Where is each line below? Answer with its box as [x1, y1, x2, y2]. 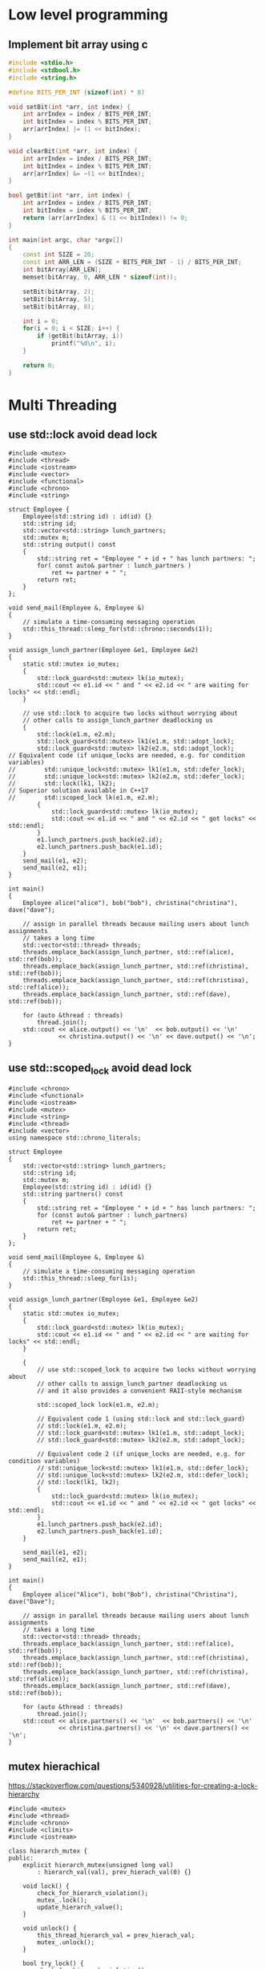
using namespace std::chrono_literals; [8, 1134, 142, 1142]
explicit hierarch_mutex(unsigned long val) [22, 1861, 174, 1869]
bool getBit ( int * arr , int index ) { [8, 191, 131, 200]
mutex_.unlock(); [37, 1938, 95, 1947]
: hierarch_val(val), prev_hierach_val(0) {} [37, 1869, 192, 1877]
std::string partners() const [22, 1190, 124, 1198]
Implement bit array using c [8, 38, 148, 51]
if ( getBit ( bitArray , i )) [37, 332, 124, 340]
